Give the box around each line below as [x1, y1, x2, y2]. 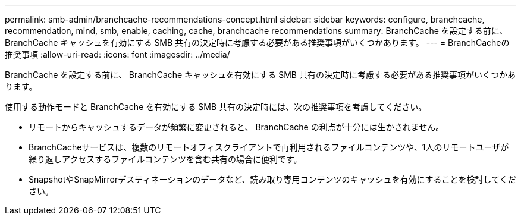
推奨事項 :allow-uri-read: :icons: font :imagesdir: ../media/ [5, 49, 230, 59]
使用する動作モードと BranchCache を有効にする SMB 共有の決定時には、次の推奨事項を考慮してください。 [5, 102, 427, 112]
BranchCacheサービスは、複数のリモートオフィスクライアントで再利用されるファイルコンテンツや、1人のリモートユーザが [29, 142, 509, 152]
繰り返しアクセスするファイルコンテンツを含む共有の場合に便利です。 [29, 154, 302, 164]
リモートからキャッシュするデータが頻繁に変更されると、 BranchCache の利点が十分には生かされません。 [29, 122, 444, 132]
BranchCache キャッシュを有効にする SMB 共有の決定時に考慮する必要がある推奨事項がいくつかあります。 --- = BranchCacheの [5, 37, 510, 48]
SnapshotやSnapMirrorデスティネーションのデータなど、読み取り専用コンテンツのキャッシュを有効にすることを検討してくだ [29, 174, 516, 184]
